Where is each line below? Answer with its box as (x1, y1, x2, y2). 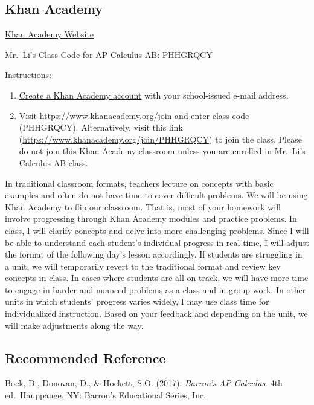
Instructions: (5, 68, 51, 81)
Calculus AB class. (19, 156, 88, 169)
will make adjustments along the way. (5, 319, 144, 331)
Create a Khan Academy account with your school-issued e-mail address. (19, 88, 289, 101)
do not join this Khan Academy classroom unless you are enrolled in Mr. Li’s (19, 144, 306, 157)
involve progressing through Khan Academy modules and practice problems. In (5, 212, 297, 225)
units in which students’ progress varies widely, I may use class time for (5, 295, 269, 308)
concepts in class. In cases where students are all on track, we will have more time (5, 271, 309, 284)
